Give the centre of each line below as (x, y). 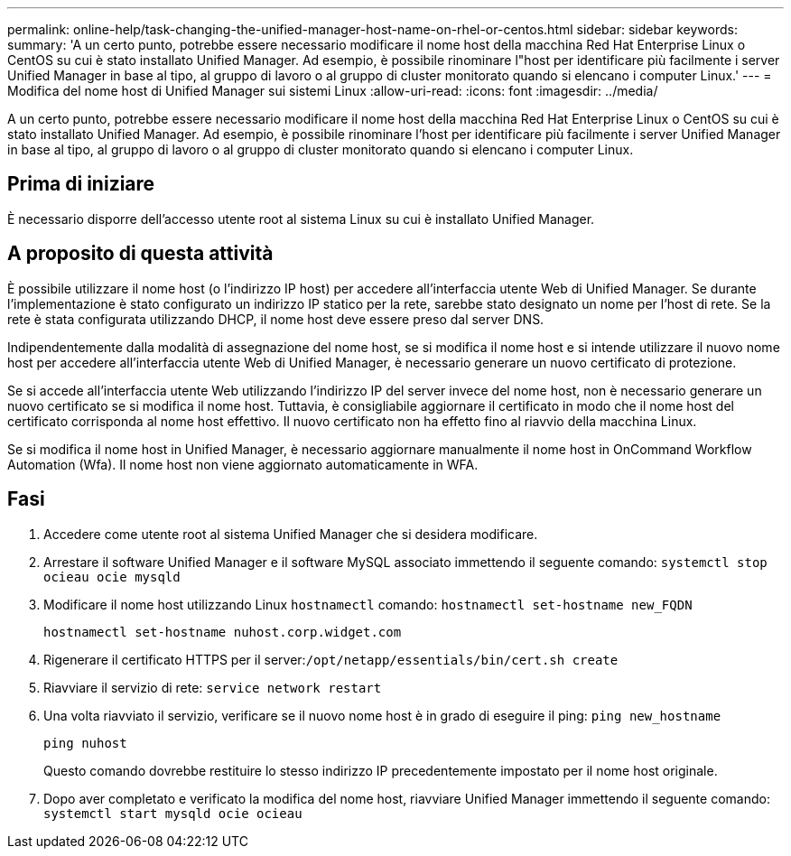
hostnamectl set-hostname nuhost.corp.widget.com (223, 632)
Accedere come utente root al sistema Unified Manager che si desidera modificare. (291, 534)
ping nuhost (85, 743)
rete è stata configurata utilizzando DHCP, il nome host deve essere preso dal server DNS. (276, 319)
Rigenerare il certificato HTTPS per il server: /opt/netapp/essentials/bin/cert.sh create (331, 659)
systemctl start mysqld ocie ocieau (173, 813)
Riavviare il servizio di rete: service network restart (213, 687)
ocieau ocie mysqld (112, 577)
